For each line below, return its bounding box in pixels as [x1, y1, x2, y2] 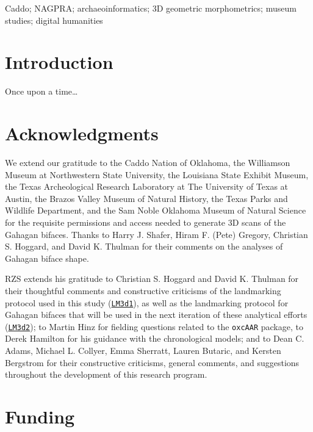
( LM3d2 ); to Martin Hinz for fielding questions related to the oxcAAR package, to [5, 320, 303, 333]
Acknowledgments [5, 121, 159, 146]
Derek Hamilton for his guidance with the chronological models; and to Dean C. [5, 332, 304, 345]
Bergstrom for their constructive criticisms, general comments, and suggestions [5, 356, 300, 369]
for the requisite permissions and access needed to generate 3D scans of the [5, 216, 286, 228]
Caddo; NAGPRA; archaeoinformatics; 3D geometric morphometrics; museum [5, 2, 297, 14]
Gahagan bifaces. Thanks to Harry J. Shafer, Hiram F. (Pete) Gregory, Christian [5, 228, 308, 240]
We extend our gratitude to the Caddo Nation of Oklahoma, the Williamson [5, 156, 290, 169]
